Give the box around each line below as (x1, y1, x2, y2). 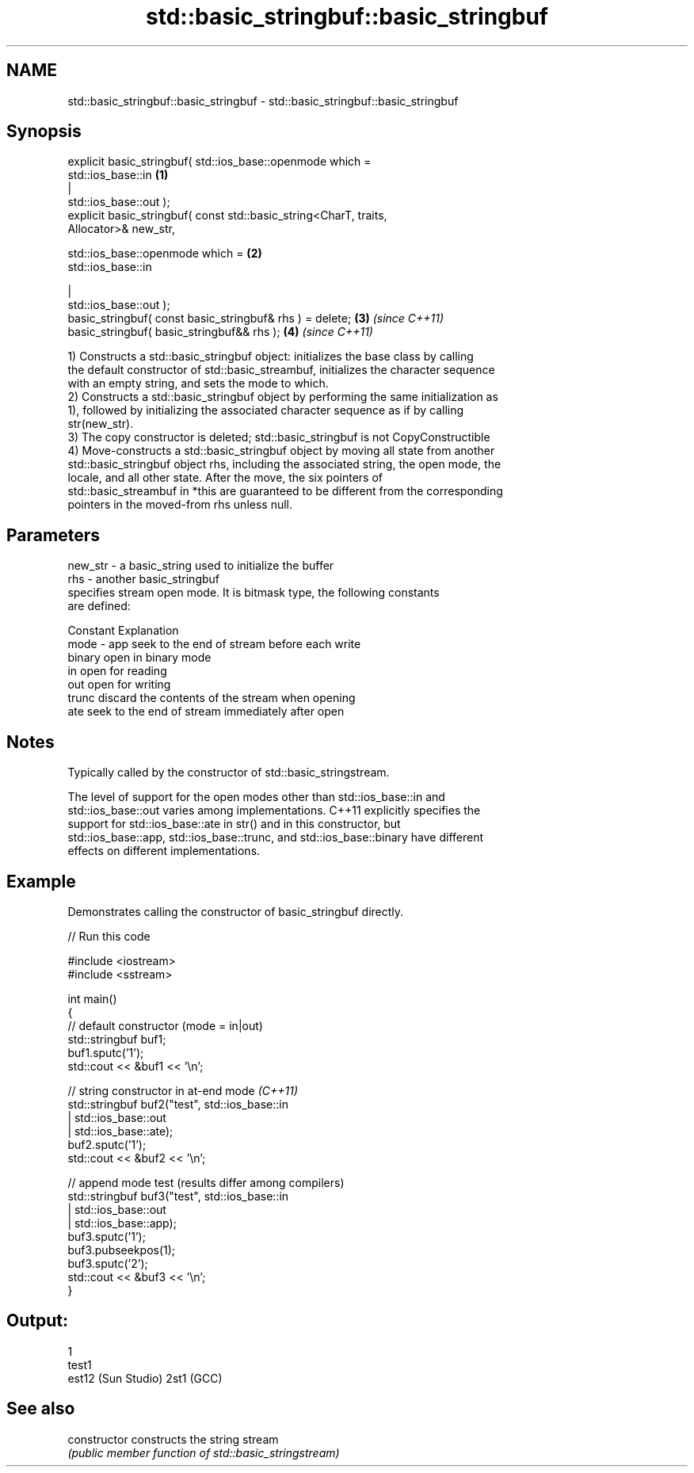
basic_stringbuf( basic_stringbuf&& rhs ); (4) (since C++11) (67, 325, 373, 339)
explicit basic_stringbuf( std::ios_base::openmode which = (67, 155, 372, 169)
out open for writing (67, 677, 171, 692)
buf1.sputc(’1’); (67, 1045, 144, 1059)
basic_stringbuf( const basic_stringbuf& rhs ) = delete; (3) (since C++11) (67, 311, 444, 326)
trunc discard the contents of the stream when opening (67, 691, 356, 705)
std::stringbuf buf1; (67, 1032, 166, 1046)
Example (6, 871, 76, 891)
